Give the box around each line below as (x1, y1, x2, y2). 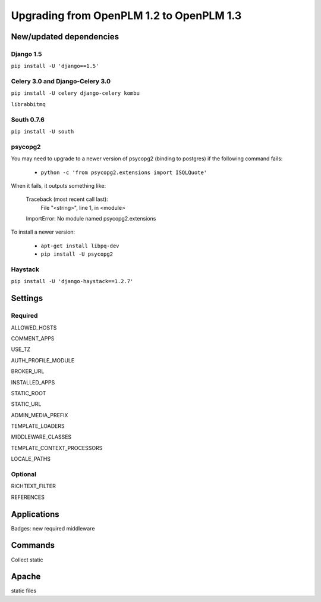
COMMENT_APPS (11, 334, 55, 342)
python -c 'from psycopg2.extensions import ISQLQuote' (40, 169, 207, 176)
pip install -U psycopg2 (40, 251, 113, 257)
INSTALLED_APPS (11, 378, 55, 386)
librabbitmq (11, 101, 46, 107)
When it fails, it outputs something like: (11, 182, 106, 189)
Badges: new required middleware (11, 525, 95, 532)
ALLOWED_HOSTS (11, 324, 57, 331)
